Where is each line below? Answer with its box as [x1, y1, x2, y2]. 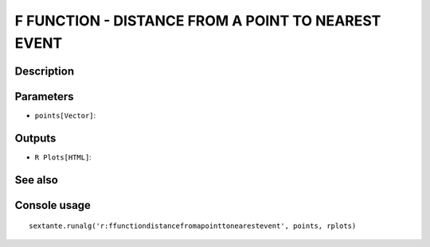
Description [14, 64, 75, 78]
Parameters [14, 90, 74, 103]
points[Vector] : [34, 110, 96, 120]
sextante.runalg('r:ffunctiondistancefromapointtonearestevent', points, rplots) [29, 222, 357, 230]
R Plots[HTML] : [34, 152, 92, 162]
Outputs [14, 131, 57, 145]
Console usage [14, 199, 92, 212]
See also [14, 173, 59, 187]
